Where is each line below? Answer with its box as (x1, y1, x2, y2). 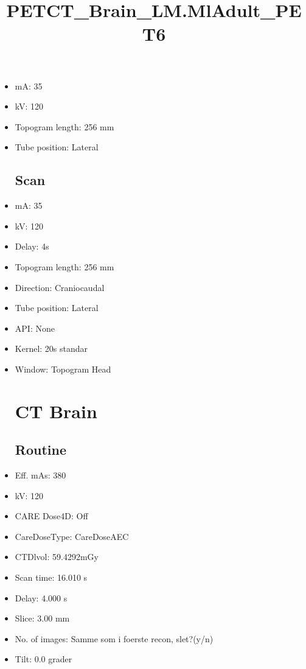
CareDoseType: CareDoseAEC (15, 530, 129, 542)
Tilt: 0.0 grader (15, 653, 72, 665)
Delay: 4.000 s (15, 591, 68, 604)
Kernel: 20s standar (15, 342, 88, 355)
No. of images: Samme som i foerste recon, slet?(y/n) (15, 632, 214, 645)
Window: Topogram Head (15, 362, 111, 375)
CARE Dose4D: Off (15, 510, 88, 522)
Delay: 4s (15, 240, 49, 253)
